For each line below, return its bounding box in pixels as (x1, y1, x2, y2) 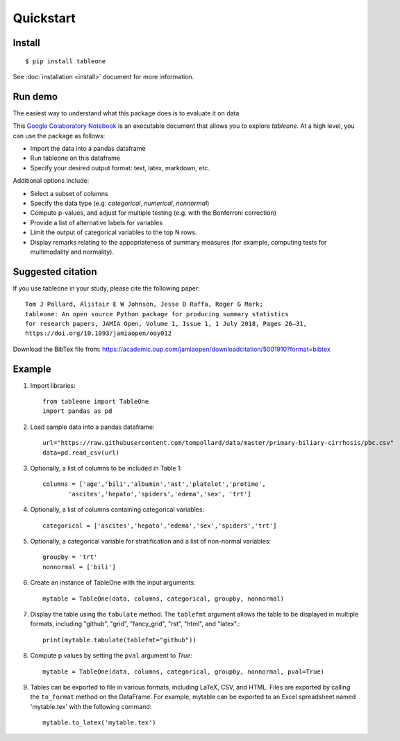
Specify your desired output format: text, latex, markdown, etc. (30, 163, 210, 172)
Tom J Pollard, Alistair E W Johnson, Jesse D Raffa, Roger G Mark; (25, 300, 263, 309)
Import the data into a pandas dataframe (30, 145, 146, 153)
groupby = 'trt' (42, 553, 98, 561)
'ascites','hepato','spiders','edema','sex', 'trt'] (68, 490, 251, 498)
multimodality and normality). (30, 247, 115, 256)
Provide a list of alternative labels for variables (30, 218, 163, 227)
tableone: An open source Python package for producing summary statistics (25, 310, 289, 318)
